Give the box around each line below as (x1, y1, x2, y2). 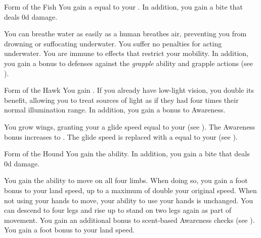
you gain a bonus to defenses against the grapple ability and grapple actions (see (4, 57, 253, 68)
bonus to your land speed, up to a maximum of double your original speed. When (4, 185, 257, 195)
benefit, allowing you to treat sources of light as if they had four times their (4, 94, 239, 105)
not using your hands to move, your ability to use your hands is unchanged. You (4, 195, 253, 205)
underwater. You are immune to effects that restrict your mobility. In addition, (4, 48, 249, 58)
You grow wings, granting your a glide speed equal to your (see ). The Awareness (4, 121, 255, 132)
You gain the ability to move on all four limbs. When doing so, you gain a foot (4, 175, 248, 186)
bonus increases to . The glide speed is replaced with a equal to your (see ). (4, 131, 238, 142)
